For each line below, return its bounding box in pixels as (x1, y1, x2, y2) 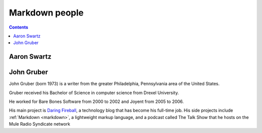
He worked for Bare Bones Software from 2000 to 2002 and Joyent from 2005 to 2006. (9, 99, 184, 104)
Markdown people (9, 7, 84, 18)
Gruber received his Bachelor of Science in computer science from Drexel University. (9, 90, 179, 96)
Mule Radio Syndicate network (9, 121, 70, 127)
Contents (9, 24, 29, 30)
